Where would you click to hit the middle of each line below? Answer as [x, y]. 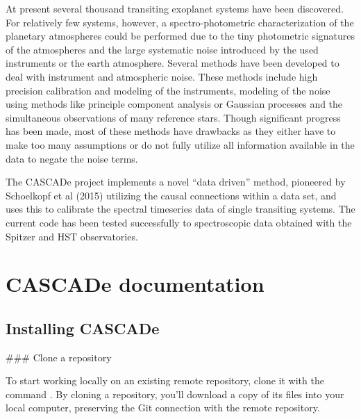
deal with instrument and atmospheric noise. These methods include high [162, 76]
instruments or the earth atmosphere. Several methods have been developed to [173, 63]
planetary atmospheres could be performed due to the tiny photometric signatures [180, 36]
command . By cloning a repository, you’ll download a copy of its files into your [175, 394]
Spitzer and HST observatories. [72, 236]
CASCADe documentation [135, 284]
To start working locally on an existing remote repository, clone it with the [165, 380]
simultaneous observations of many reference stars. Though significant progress [173, 117]
